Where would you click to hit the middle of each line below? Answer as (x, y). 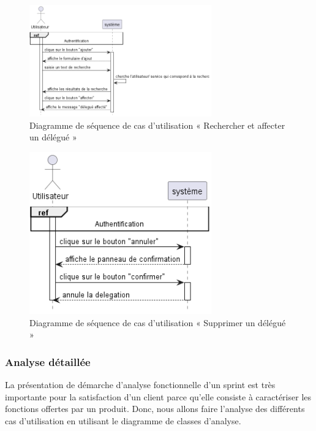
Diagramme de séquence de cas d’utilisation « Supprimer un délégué (158, 322)
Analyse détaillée (48, 361)
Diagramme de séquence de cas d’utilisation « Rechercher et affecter (157, 125)
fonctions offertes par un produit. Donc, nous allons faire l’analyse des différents (155, 409)
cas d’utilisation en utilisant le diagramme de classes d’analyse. (123, 420)
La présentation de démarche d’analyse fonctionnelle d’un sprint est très (140, 384)
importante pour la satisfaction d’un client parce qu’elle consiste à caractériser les (158, 396)
